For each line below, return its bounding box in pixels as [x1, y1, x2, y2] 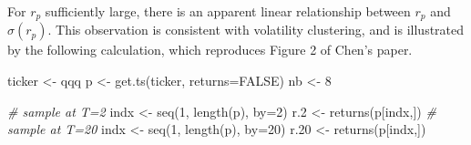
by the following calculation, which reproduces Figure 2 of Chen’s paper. [7, 40, 413, 59]
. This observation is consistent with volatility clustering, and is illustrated [47, 20, 465, 39]
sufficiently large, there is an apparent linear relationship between [45, 2, 411, 20]
